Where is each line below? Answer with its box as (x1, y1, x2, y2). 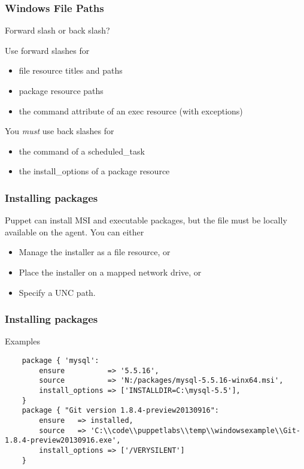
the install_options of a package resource (19, 165, 170, 177)
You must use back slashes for (5, 125, 114, 137)
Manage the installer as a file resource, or (19, 246, 171, 258)
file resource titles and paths (19, 64, 123, 77)
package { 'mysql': (22, 356, 99, 365)
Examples (5, 335, 40, 347)
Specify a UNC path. (19, 286, 96, 298)
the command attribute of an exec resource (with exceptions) (19, 104, 243, 117)
